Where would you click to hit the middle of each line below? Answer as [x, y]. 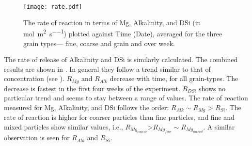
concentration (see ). [34, 78]
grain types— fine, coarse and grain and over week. [99, 43]
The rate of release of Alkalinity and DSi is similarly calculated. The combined [121, 59]
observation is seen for [37, 138]
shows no [212, 88]
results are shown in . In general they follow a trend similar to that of [107, 69]
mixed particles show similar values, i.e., [63, 126]
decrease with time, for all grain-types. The [174, 78]
